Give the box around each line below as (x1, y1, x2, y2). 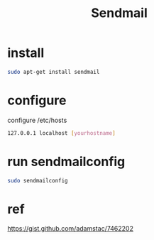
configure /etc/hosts (7, 116, 67, 124)
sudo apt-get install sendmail (7, 68, 100, 75)
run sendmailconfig (7, 153, 126, 170)
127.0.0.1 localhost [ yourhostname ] (7, 129, 116, 136)
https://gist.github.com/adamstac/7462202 (7, 224, 133, 233)
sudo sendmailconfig (7, 177, 69, 184)
